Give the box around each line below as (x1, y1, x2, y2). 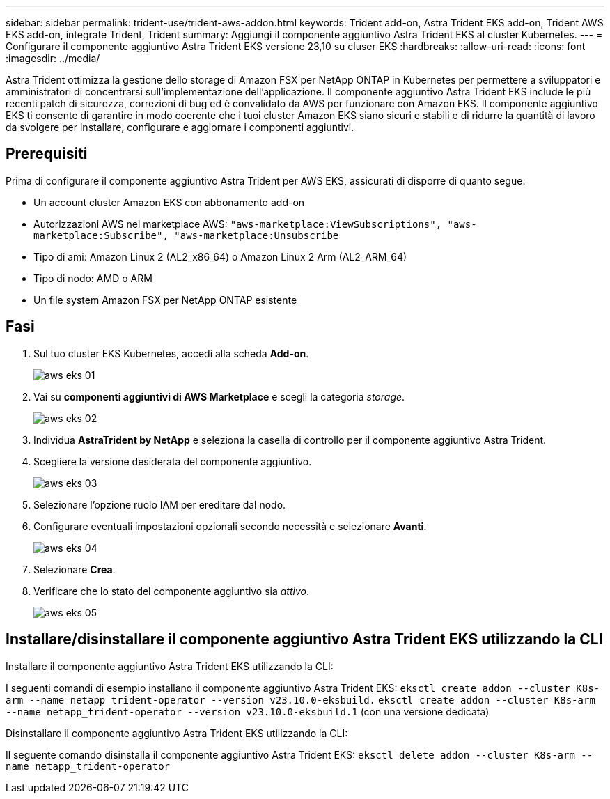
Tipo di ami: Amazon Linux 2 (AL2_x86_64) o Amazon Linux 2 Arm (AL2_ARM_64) (33, 250, 407, 263)
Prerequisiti (6, 145, 88, 163)
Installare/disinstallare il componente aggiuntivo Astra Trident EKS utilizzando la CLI (6, 630, 603, 649)
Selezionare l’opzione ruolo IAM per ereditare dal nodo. (33, 498, 286, 511)
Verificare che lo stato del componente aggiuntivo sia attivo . (33, 584, 310, 597)
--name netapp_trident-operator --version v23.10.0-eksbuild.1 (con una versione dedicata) (6, 705, 490, 717)
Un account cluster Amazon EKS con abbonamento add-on (33, 196, 305, 208)
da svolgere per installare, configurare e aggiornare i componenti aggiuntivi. (6, 121, 354, 133)
